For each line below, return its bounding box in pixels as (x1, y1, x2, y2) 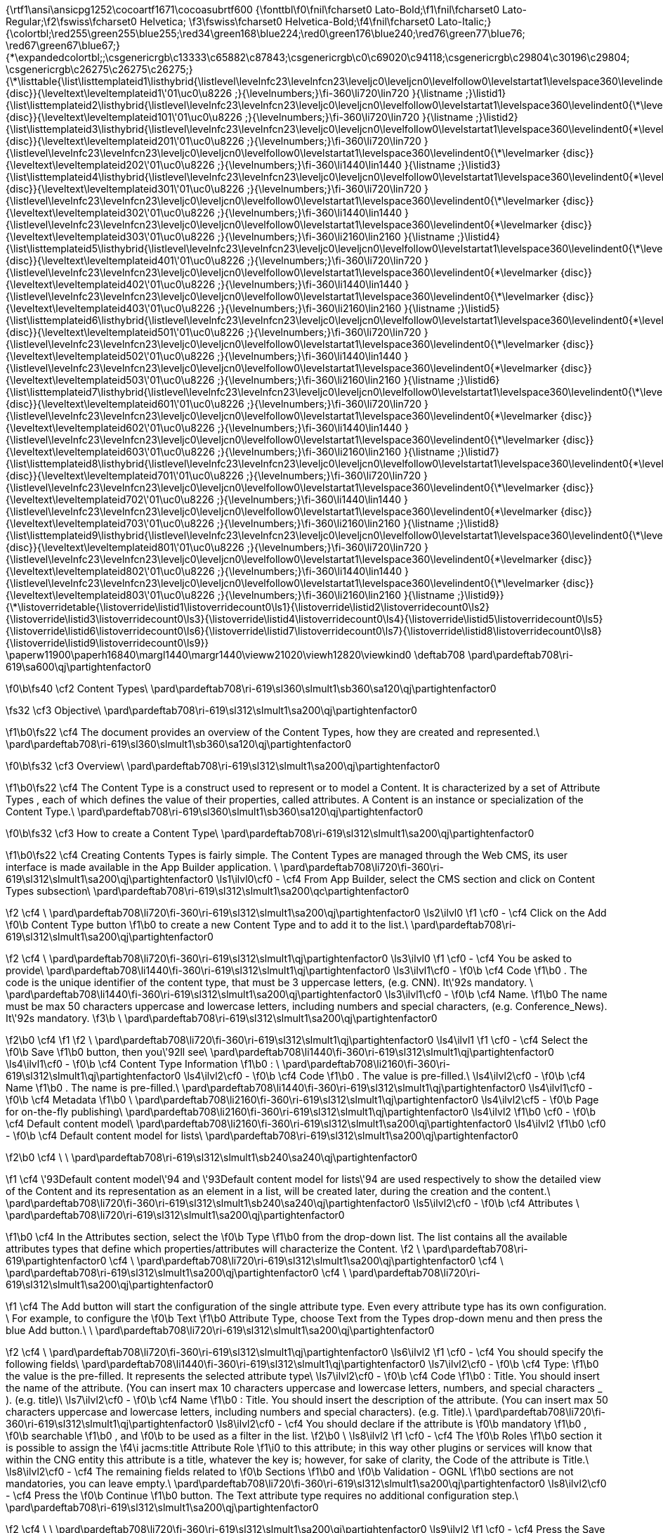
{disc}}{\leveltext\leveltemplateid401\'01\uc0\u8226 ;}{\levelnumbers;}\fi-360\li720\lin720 (6, 254, 422, 266)
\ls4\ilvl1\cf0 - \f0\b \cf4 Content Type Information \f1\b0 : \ (6, 1058, 280, 1070)
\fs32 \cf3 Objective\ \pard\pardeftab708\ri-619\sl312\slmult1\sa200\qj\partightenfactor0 (6, 704, 417, 716)
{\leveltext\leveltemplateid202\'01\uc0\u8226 (6, 159, 215, 171)
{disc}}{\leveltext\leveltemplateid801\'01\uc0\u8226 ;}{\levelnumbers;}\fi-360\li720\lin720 (6, 541, 422, 553)
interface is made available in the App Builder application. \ (6, 861, 278, 873)
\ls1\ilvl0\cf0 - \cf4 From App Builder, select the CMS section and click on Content (216, 873, 596, 885)
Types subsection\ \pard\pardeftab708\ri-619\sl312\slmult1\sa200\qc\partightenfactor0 (6, 885, 409, 897)
